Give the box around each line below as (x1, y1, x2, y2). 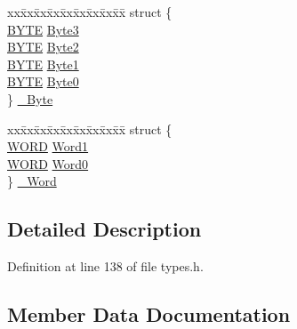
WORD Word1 (7, 137, 89, 156)
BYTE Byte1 (7, 54, 79, 73)
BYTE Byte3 (7, 20, 79, 38)
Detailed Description (7, 215, 202, 243)
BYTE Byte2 (7, 37, 79, 56)
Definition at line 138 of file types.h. (7, 257, 204, 276)
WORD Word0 (7, 154, 89, 173)
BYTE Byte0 (7, 72, 79, 91)
